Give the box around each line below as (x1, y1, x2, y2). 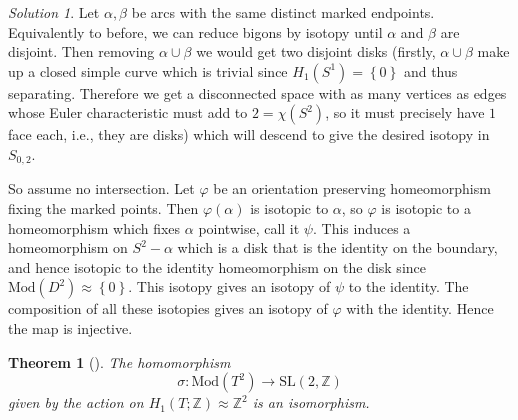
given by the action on (8, 392, 144, 413)
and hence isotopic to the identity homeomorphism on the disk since (8, 256, 426, 277)
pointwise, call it (198, 217, 300, 238)
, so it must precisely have (325, 102, 485, 123)
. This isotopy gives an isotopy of (128, 276, 331, 297)
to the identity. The (348, 276, 469, 297)
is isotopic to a (381, 198, 471, 219)
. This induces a (312, 217, 411, 238)
